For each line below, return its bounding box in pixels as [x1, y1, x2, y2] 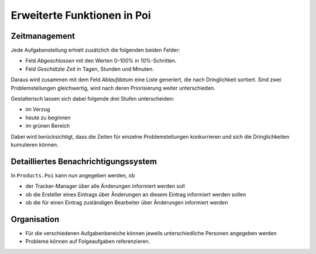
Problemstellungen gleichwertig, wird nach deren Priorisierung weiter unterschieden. [11, 84, 216, 91]
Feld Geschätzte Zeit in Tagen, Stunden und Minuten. [25, 65, 154, 73]
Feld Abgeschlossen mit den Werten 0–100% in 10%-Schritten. [25, 57, 177, 64]
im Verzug [25, 106, 50, 113]
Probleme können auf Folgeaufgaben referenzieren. [25, 238, 150, 245]
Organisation [11, 214, 60, 224]
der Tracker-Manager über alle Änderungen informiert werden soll [25, 183, 186, 190]
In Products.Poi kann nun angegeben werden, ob [11, 171, 135, 179]
